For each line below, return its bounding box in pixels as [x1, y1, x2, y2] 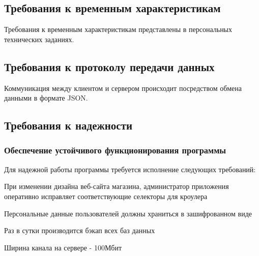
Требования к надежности [4, 117, 133, 133]
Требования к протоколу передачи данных [4, 58, 215, 74]
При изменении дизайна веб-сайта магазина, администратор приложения [4, 181, 229, 191]
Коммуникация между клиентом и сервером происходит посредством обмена [4, 82, 242, 93]
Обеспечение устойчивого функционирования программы [4, 144, 226, 156]
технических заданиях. [4, 34, 74, 44]
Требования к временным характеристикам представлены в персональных [4, 24, 233, 35]
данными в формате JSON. [4, 92, 88, 103]
